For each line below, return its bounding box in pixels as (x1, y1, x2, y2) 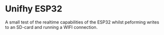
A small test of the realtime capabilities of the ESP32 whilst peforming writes (5, 19, 160, 25)
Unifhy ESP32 (5, 3, 63, 14)
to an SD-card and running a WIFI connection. (5, 24, 98, 30)
